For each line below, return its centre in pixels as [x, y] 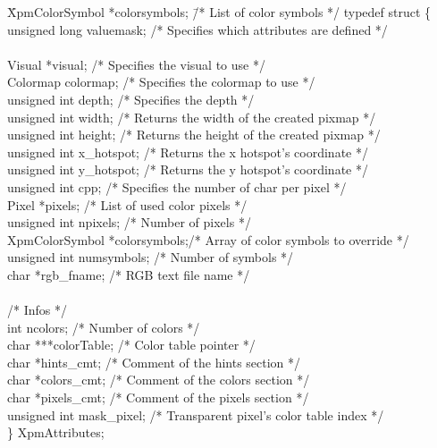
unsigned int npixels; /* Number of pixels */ [129, 222]
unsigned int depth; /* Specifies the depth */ [131, 99]
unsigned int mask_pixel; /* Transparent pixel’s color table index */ [196, 414]
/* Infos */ [37, 310]
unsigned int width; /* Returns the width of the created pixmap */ [192, 117]
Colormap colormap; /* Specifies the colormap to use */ [161, 82]
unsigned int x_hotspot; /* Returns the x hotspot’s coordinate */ [188, 152]
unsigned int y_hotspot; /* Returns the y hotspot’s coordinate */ [188, 169]
